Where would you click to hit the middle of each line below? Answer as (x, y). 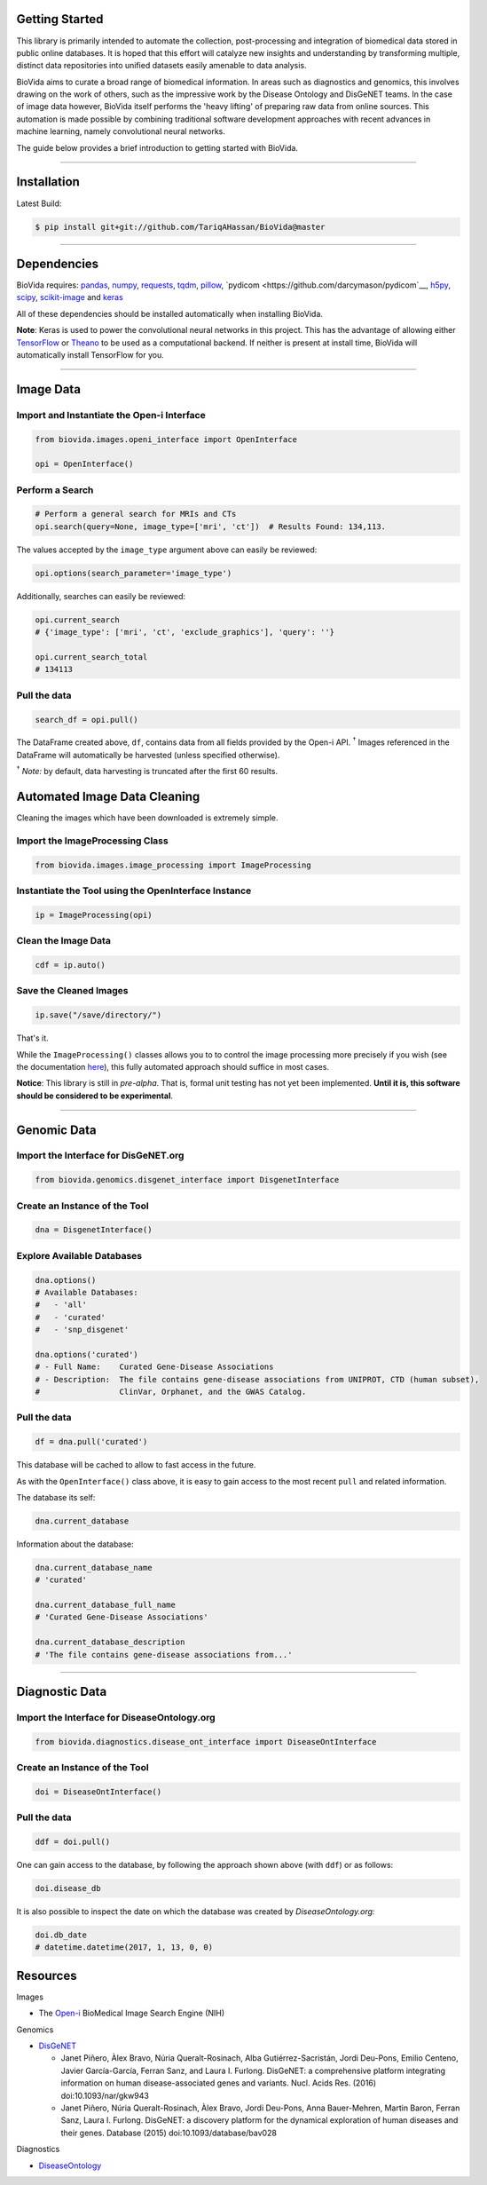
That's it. (32, 1038)
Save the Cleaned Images (72, 991)
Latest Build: (39, 203)
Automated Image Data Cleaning (108, 797)
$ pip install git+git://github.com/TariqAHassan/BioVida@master (180, 227)
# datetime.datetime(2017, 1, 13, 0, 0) (124, 1947)
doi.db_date (61, 1935)
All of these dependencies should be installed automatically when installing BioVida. (170, 313)
